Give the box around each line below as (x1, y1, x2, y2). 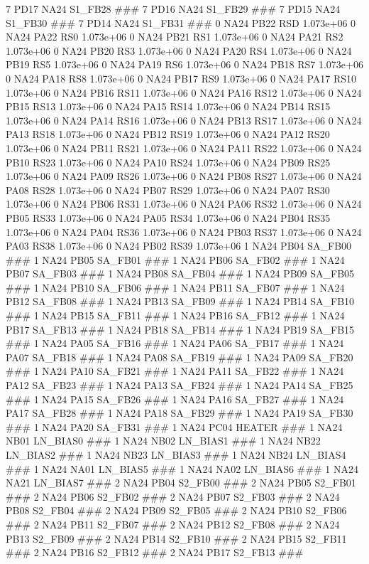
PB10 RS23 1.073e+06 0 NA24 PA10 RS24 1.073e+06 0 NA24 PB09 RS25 (6, 154, 331, 169)
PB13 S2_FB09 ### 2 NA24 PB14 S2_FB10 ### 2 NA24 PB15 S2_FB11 (6, 531, 347, 546)
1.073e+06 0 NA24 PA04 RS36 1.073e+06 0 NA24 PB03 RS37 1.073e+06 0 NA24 (6, 224, 362, 239)
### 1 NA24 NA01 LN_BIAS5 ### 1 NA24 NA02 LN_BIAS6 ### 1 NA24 (6, 461, 358, 476)
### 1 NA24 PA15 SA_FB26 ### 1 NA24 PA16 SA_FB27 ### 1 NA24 (6, 391, 344, 406)
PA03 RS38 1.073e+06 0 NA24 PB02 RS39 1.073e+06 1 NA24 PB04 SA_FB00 (6, 238, 352, 253)
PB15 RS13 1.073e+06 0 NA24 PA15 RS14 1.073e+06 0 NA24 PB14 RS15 (6, 99, 331, 114)
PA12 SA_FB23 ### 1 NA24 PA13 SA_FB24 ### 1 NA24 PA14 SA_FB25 (6, 378, 353, 393)
